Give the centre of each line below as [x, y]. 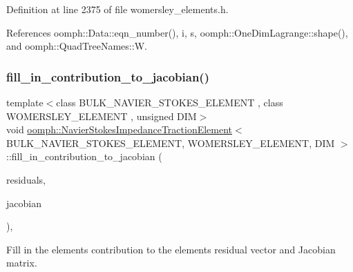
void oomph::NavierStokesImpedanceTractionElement [120, 129]
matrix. [22, 263]
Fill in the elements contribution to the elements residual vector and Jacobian [171, 249]
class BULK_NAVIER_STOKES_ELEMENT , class [170, 102]
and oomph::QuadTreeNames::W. [77, 46]
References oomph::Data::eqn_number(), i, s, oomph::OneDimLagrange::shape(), [177, 32]
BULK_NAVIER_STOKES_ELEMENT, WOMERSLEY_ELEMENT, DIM [171, 143]
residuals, [26, 179]
